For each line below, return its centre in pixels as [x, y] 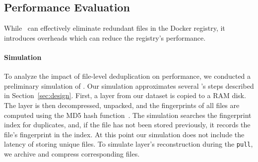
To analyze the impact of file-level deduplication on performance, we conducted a [128, 76]
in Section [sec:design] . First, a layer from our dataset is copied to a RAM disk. [125, 95]
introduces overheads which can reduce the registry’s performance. [105, 37]
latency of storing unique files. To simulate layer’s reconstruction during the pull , [129, 144]
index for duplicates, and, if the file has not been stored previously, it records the [127, 125]
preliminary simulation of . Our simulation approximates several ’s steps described [129, 85]
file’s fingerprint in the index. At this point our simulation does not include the [124, 134]
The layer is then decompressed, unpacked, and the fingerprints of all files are [122, 105]
